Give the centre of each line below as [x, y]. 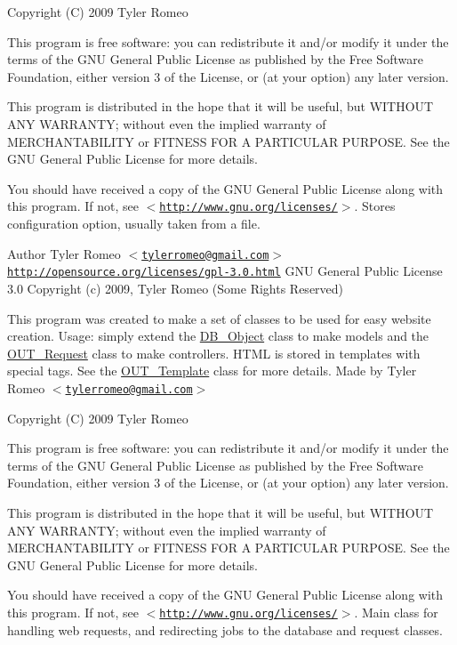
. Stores [375, 206]
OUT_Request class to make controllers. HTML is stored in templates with [214, 353]
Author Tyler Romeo [64, 253]
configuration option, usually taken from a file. [134, 223]
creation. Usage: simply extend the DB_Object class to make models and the [218, 336]
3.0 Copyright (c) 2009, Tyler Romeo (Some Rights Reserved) [176, 288]
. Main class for [396, 612]
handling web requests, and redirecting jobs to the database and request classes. [225, 629]
